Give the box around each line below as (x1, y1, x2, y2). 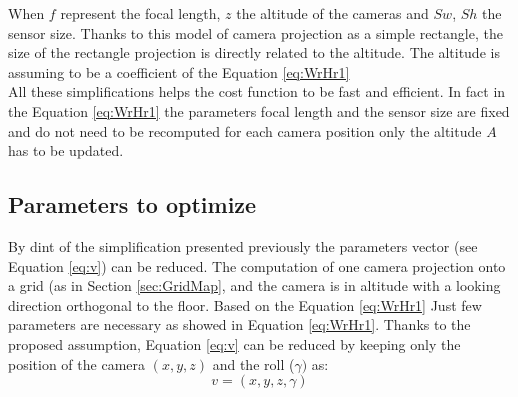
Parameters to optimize (8, 189, 257, 220)
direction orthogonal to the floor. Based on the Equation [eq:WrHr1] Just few (8, 294, 482, 315)
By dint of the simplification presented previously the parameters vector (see (8, 235, 478, 256)
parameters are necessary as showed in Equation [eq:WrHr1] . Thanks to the (8, 314, 471, 335)
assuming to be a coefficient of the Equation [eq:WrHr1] (8, 61, 350, 82)
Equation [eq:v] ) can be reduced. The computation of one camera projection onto (8, 255, 506, 276)
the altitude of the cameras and (236, 3, 429, 23)
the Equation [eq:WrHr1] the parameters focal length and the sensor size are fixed (8, 100, 510, 121)
